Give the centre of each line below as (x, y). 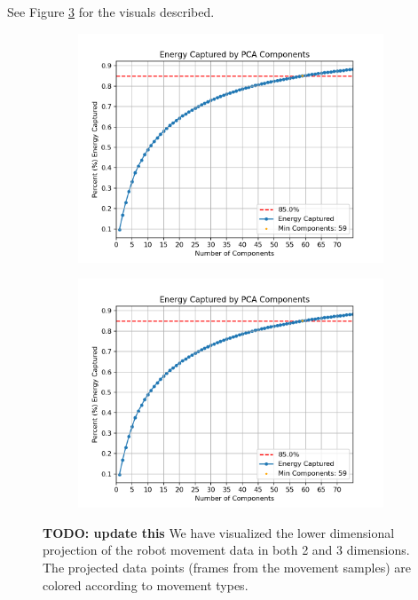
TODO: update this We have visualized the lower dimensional (219, 532)
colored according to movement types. (146, 584)
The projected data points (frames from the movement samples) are (227, 567)
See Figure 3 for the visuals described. (111, 12)
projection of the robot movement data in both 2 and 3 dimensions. (226, 550)
